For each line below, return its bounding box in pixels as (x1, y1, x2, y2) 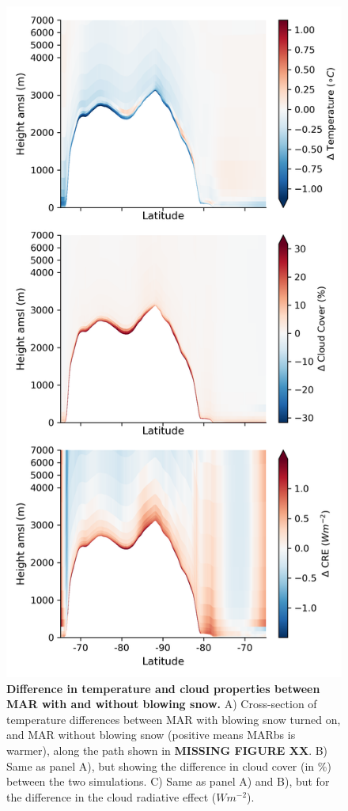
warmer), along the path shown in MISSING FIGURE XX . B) (6, 741, 328, 758)
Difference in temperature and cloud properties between (6, 680, 320, 696)
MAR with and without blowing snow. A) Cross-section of (6, 695, 317, 712)
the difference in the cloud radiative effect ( (6, 788, 217, 805)
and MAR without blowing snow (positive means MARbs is (6, 726, 296, 743)
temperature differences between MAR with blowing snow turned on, (6, 711, 341, 727)
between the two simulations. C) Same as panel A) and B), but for (6, 773, 330, 790)
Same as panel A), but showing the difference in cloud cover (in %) (6, 757, 331, 774)
